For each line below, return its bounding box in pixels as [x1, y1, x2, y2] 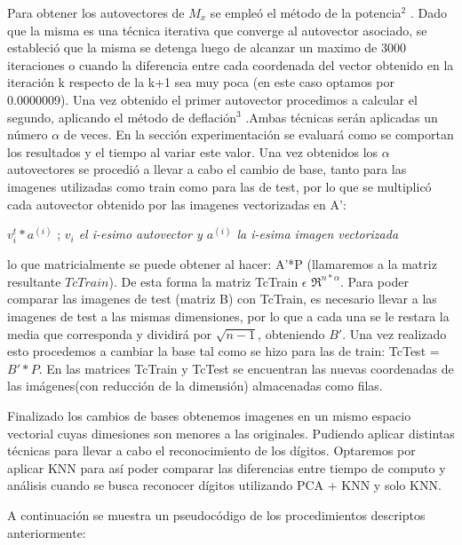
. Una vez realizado [342, 324, 447, 343]
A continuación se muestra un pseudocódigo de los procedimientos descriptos [7, 506, 426, 524]
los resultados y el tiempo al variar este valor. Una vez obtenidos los [7, 142, 378, 161]
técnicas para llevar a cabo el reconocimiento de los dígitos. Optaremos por [7, 441, 416, 460]
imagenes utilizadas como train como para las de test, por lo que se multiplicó [7, 177, 432, 195]
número [7, 125, 48, 144]
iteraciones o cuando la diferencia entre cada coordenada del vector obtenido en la [7, 55, 454, 74]
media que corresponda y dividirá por [7, 324, 212, 343]
